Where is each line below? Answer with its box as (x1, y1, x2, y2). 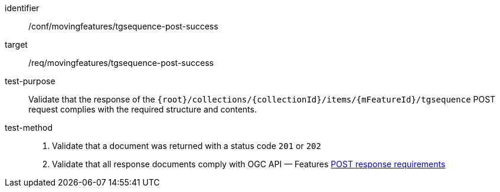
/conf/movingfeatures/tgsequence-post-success (28, 21, 218, 31)
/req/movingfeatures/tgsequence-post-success (28, 58, 214, 68)
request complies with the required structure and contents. (28, 104, 257, 114)
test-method (5, 123, 53, 133)
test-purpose (5, 76, 55, 86)
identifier (5, 3, 40, 13)
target (5, 39, 28, 49)
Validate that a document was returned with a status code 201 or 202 (52, 141, 321, 151)
